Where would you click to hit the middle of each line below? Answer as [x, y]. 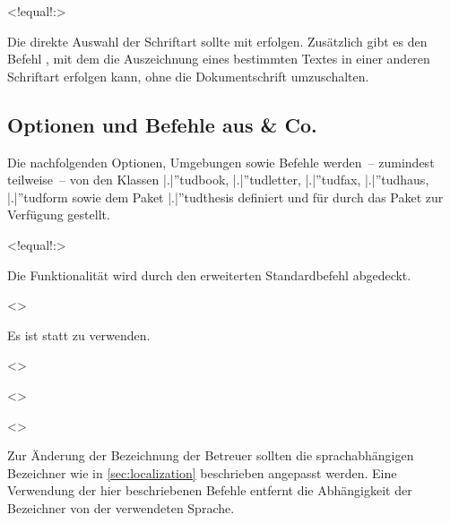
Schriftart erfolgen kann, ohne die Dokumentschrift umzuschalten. [188, 76]
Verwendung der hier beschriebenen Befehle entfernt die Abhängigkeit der [210, 490]
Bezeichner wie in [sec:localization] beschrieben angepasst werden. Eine [202, 472]
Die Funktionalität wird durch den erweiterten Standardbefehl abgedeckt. [209, 274]
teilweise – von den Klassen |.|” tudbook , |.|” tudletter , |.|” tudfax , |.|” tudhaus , [218, 180]
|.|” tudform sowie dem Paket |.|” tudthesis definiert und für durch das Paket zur [225, 197]
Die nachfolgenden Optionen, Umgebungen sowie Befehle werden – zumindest [221, 162]
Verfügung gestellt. [59, 214]
